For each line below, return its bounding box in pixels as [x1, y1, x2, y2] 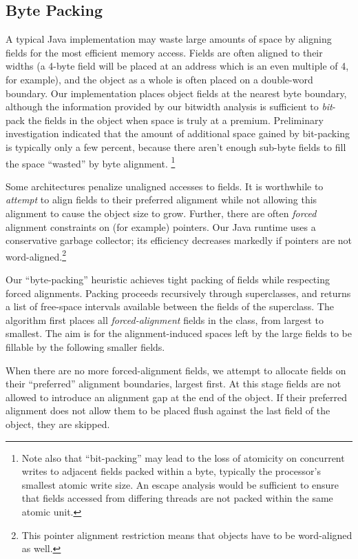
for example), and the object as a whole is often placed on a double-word [6, 72, 313, 86]
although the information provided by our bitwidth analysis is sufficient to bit [6, 99, 333, 114]
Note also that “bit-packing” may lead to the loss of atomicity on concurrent [21, 450, 345, 465]
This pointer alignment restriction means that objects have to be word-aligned [21, 527, 352, 542]
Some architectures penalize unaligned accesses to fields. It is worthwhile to [6, 179, 324, 193]
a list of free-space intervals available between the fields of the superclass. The [6, 299, 334, 314]
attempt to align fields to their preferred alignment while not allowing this [6, 192, 317, 207]
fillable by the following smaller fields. [6, 339, 165, 354]
